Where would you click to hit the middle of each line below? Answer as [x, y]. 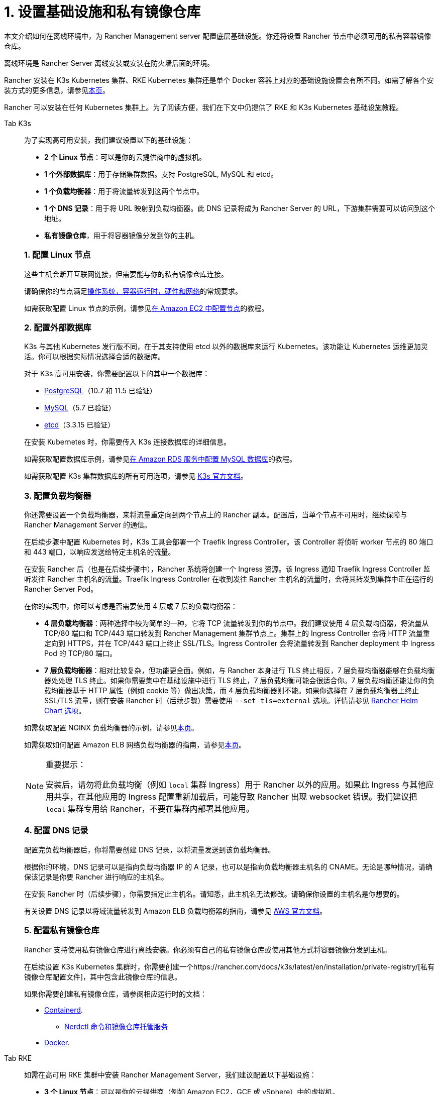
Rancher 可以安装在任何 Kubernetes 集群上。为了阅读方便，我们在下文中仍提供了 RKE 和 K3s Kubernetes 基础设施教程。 [204, 107]
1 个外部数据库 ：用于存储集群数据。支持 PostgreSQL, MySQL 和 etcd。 [161, 174]
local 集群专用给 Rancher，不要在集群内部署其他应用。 [150, 809]
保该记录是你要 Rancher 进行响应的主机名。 [96, 877]
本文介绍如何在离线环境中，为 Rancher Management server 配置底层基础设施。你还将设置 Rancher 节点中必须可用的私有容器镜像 [217, 36]
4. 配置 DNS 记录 [56, 831]
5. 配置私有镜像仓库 [62, 931]
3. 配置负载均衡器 [58, 496]
